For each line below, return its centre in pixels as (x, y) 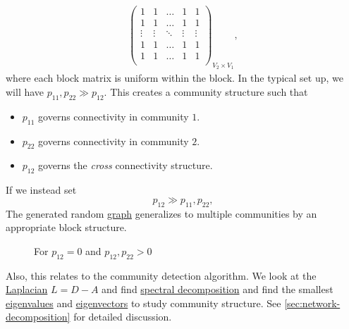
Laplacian (27, 289)
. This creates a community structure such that (206, 92)
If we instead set (41, 190)
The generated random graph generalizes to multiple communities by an (161, 213)
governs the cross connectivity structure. (125, 165)
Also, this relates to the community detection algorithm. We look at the (161, 275)
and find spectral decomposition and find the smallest (218, 289)
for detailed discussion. (123, 317)
